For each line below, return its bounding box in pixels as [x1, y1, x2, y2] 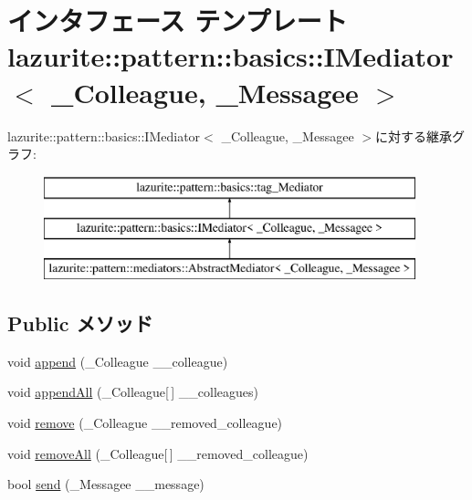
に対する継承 [374, 126, 452, 145]
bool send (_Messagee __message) [7, 474, 205, 494]
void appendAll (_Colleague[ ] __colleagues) [7, 382, 259, 401]
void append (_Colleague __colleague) [7, 351, 228, 370]
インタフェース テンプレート [7, 2, 348, 39]
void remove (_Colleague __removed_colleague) [7, 413, 283, 432]
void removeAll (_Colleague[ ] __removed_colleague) [7, 443, 309, 463]
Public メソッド [7, 309, 153, 338]
